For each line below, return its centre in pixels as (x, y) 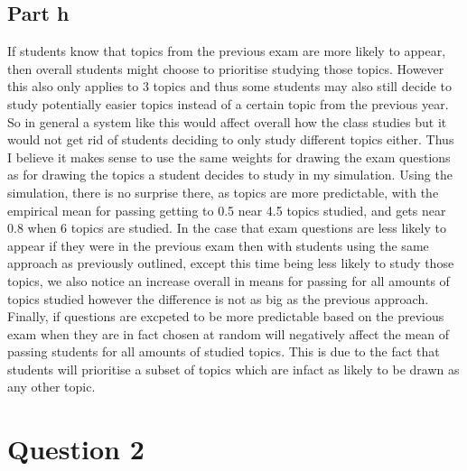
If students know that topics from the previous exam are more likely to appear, (227, 51)
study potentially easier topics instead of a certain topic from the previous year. (228, 103)
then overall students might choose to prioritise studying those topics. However (226, 68)
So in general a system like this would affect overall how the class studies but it (227, 121)
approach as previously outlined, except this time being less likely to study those (231, 263)
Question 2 (76, 449)
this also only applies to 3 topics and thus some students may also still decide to (229, 86)
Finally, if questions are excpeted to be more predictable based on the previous (226, 316)
